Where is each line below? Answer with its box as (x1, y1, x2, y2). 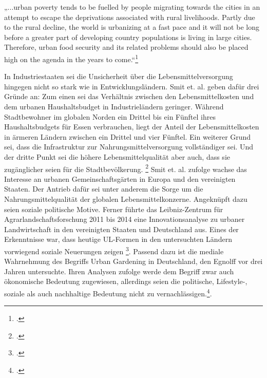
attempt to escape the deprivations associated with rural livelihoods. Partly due (4, 11, 255, 22)
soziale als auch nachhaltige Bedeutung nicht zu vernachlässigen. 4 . (4, 287, 212, 298)
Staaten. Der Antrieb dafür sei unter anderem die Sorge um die (4, 183, 203, 194)
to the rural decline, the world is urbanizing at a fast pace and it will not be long (4, 22, 259, 32)
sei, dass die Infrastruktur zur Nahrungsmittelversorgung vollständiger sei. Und (4, 141, 254, 152)
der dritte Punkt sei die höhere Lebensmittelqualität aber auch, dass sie (4, 151, 230, 162)
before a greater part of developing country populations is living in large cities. (4, 31, 252, 42)
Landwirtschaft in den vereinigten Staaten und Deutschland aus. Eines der (4, 223, 239, 234)
